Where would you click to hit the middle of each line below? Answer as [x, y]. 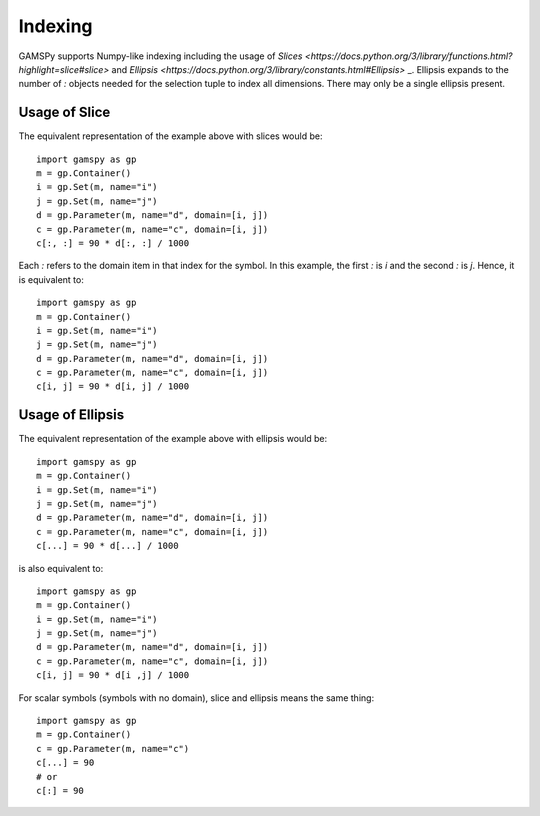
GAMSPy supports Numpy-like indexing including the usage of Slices [160, 56]
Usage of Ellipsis [71, 415]
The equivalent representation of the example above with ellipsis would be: [173, 439]
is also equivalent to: [61, 568]
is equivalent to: [51, 279]
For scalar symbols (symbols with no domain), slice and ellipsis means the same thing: [196, 697]
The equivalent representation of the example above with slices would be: [170, 136]
